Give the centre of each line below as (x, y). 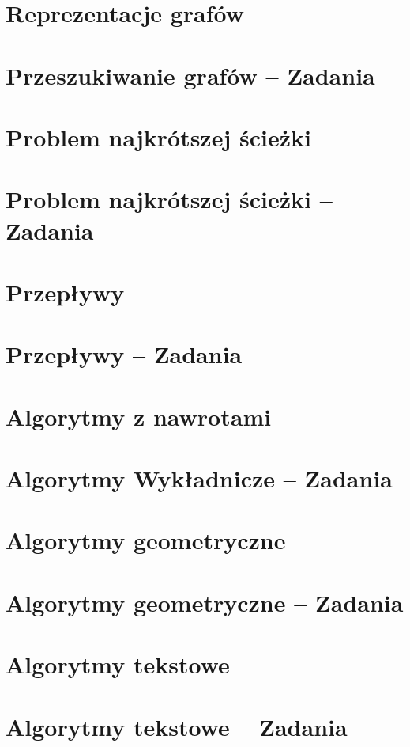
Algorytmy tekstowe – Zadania (177, 726)
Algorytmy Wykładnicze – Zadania (199, 478)
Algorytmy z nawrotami (139, 416)
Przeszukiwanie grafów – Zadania (190, 75)
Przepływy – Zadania (124, 354)
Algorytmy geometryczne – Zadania (205, 602)
